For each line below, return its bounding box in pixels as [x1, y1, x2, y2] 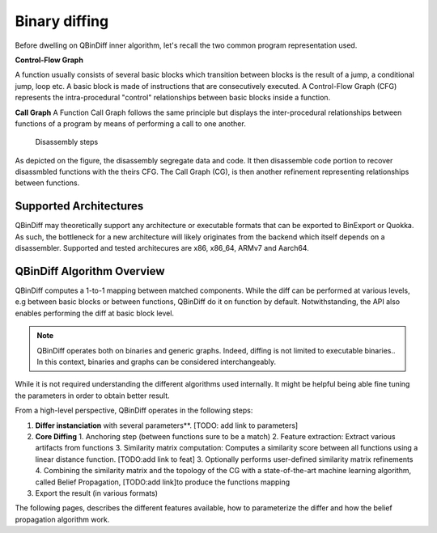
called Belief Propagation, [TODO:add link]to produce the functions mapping [35, 477, 291, 487]
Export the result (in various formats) [35, 488, 158, 497]
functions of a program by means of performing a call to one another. [15, 118, 246, 129]
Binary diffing [15, 12, 109, 30]
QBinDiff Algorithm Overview [15, 264, 165, 278]
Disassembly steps [35, 137, 99, 147]
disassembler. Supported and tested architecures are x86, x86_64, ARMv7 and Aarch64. [15, 243, 309, 253]
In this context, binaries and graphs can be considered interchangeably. [36, 357, 277, 366]
